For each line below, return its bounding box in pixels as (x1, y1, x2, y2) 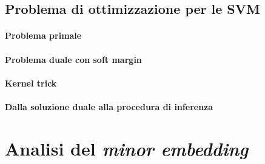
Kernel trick (5, 76, 57, 89)
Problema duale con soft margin (5, 53, 142, 65)
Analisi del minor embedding (5, 136, 249, 161)
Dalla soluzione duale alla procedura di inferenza (5, 100, 213, 113)
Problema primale (5, 29, 82, 42)
